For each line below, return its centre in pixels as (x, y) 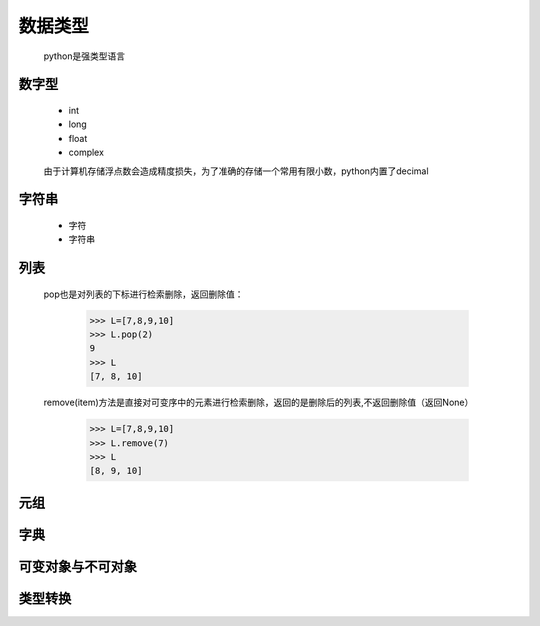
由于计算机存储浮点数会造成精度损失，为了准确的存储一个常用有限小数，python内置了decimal (236, 171)
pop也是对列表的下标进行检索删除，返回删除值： (143, 294)
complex (86, 152)
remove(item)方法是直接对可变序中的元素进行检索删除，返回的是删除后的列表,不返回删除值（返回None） (258, 402)
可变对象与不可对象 (77, 566)
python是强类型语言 (84, 56)
